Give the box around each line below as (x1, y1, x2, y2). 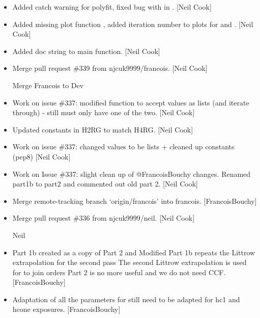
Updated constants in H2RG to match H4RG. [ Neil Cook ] (12, 124, 193, 135)
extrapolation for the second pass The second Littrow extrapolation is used (12, 257, 247, 268)
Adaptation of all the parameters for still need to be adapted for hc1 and (12, 294, 240, 304)
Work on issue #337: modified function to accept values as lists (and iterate (12, 97, 249, 108)
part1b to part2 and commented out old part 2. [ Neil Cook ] (12, 178, 198, 189)
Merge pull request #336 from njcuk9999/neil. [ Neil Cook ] (12, 213, 195, 223)
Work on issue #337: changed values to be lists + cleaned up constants (12, 141, 235, 152)
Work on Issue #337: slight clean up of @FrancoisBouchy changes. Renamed (12, 168, 251, 179)
